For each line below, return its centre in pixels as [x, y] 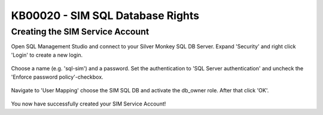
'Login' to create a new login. [47, 55]
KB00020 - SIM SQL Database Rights [105, 15]
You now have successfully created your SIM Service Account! [89, 104]
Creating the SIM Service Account [80, 32]
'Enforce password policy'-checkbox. [57, 77]
